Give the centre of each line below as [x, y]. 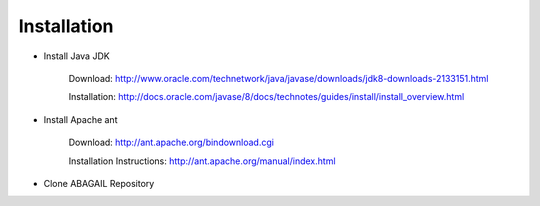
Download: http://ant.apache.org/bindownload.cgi [171, 142]
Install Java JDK [76, 56]
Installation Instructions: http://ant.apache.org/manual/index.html [202, 161]
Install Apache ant [80, 119]
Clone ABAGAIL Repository [99, 183]
